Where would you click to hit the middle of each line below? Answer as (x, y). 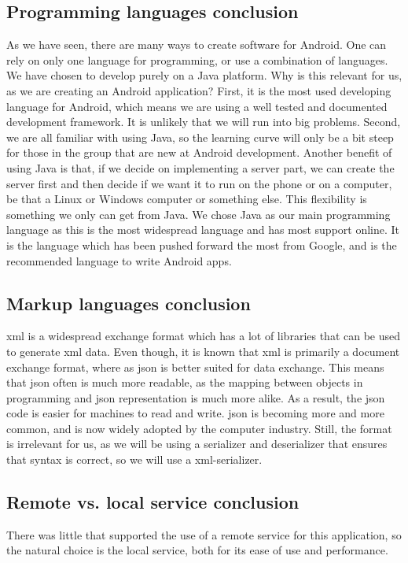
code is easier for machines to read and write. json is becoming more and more (195, 413)
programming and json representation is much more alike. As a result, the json (196, 397)
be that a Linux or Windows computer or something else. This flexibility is (187, 199)
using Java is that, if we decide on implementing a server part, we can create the (200, 167)
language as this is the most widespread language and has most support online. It (203, 230)
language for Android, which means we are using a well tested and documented (197, 106)
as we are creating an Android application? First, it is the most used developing (199, 90)
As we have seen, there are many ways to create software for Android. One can (197, 44)
